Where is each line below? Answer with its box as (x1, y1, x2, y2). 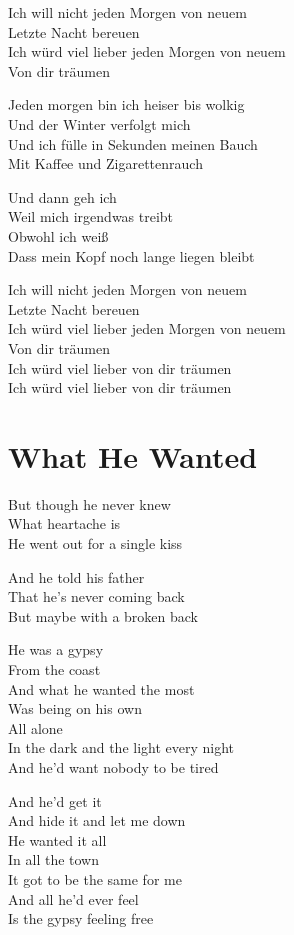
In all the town (8, 849, 99, 870)
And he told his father (8, 566, 145, 587)
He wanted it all (8, 829, 107, 850)
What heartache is (8, 513, 121, 534)
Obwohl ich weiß (8, 225, 109, 246)
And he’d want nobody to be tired (8, 756, 219, 777)
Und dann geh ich (8, 186, 117, 207)
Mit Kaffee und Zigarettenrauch (8, 153, 203, 174)
